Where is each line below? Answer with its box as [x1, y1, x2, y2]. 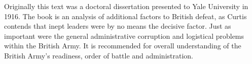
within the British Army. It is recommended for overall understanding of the [4, 40, 241, 51]
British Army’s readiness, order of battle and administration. [4, 50, 194, 60]
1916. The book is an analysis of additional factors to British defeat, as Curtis [4, 11, 247, 21]
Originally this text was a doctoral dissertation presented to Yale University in [4, 1, 248, 11]
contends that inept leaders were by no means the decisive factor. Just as [4, 21, 231, 31]
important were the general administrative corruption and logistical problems [4, 30, 244, 41]
